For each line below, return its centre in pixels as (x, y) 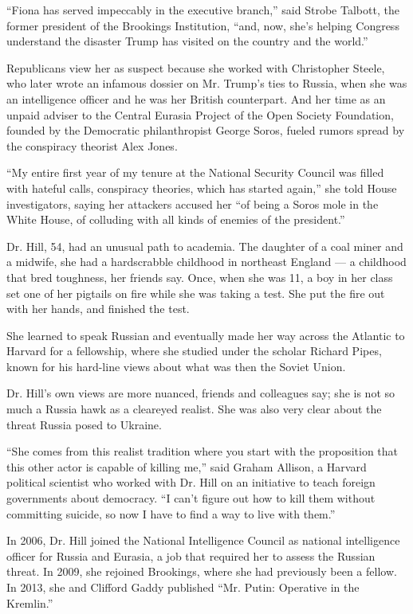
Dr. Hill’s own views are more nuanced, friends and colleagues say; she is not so (201, 393)
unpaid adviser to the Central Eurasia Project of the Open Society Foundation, (200, 114)
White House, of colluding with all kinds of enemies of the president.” (176, 219)
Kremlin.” (30, 602)
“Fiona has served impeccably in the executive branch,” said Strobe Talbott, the (203, 10)
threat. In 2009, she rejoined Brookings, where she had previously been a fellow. (202, 571)
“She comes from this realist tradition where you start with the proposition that (203, 451)
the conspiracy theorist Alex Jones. (92, 145)
